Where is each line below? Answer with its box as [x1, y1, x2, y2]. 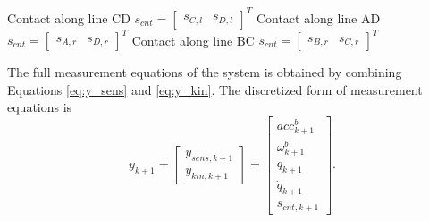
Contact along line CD [7, 8, 130, 27]
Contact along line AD [256, 8, 381, 27]
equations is [7, 98, 72, 116]
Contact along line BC [131, 30, 255, 48]
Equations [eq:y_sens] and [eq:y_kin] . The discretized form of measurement [7, 80, 423, 98]
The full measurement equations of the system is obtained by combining [7, 63, 402, 81]
